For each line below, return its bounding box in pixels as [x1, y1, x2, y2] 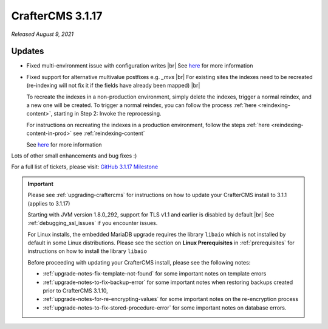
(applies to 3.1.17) [27, 199, 70, 207]
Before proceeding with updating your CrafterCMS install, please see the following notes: [27, 258, 251, 266]
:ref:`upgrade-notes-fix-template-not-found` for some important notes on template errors [43, 270, 267, 277]
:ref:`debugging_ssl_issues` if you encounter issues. [27, 220, 158, 227]
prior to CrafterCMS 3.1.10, [43, 287, 109, 294]
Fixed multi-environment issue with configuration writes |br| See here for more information [26, 62, 253, 69]
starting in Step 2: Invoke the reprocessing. [53, 110, 162, 117]
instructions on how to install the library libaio [27, 248, 147, 255]
